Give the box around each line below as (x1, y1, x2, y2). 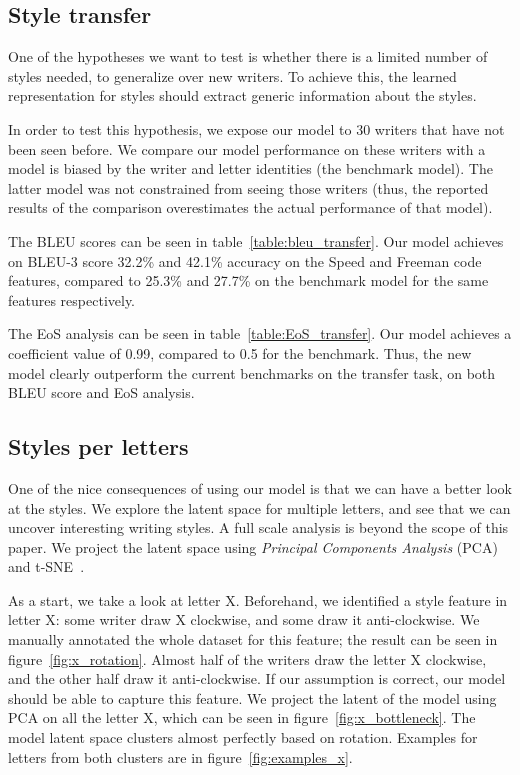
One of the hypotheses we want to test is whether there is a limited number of (8, 46, 488, 67)
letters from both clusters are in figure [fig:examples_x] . (8, 746, 353, 767)
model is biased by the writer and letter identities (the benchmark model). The (8, 158, 493, 179)
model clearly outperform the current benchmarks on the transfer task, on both (8, 362, 496, 383)
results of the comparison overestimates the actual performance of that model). (8, 197, 493, 218)
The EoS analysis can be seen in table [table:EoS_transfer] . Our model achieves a (8, 323, 512, 344)
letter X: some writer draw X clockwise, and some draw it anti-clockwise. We (8, 609, 480, 630)
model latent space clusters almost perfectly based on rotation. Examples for (8, 727, 478, 748)
